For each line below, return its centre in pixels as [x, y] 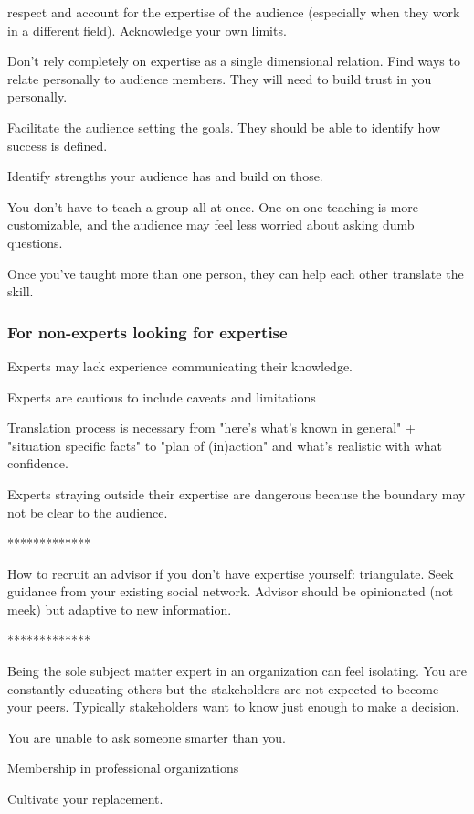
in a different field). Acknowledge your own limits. [147, 30]
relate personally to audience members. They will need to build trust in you [220, 78]
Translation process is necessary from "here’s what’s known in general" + [211, 428]
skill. [21, 291]
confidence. [38, 463]
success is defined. [58, 145]
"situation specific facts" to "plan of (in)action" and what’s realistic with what [225, 445]
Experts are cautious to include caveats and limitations [162, 396]
